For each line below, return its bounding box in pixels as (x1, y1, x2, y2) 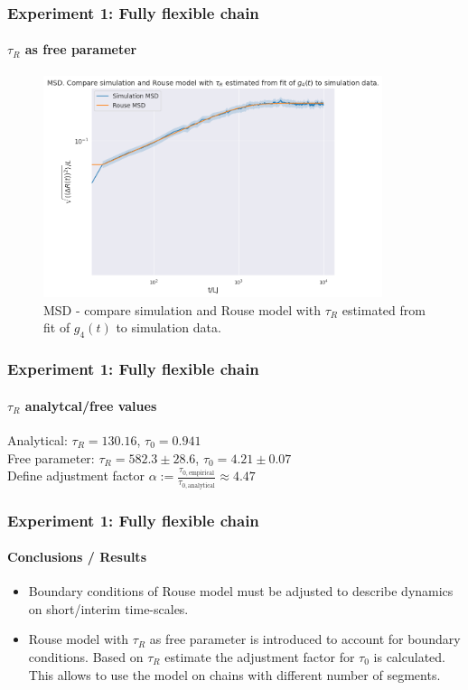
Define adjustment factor (7, 466, 145, 485)
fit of (43, 318, 70, 337)
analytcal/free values (24, 396, 157, 415)
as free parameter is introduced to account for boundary (149, 629, 461, 648)
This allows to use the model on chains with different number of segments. (28, 665, 441, 684)
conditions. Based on (28, 648, 144, 666)
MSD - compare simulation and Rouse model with (43, 300, 322, 319)
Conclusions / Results (7, 547, 146, 566)
